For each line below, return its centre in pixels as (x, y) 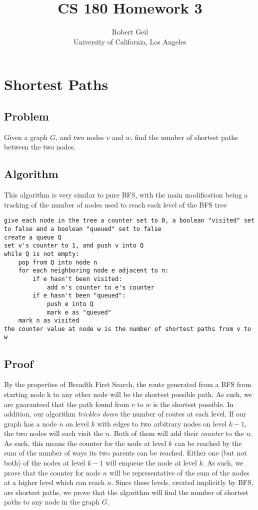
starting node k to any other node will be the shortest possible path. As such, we (128, 394)
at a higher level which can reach (54, 482)
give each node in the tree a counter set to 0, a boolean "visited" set (129, 221)
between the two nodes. (40, 147)
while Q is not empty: (42, 254)
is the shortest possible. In (193, 404)
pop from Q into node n (58, 262)
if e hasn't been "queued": (79, 296)
